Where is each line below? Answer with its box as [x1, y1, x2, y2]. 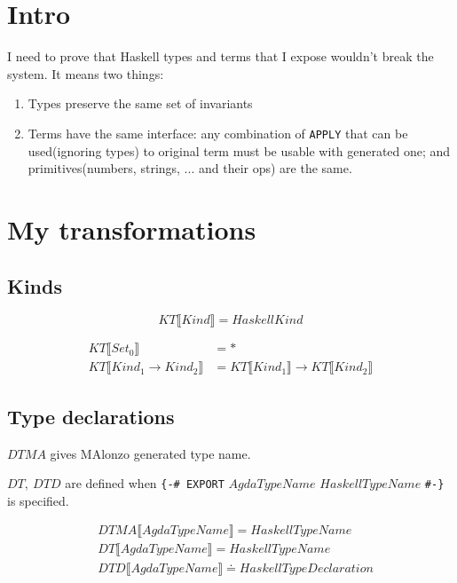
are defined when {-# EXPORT [65, 474, 225, 492]
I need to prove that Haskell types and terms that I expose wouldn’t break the [7, 47, 434, 66]
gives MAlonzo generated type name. [50, 444, 251, 462]
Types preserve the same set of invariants [28, 94, 253, 113]
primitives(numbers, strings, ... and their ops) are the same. [28, 159, 352, 177]
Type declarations [7, 402, 175, 429]
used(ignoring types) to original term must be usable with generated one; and [28, 141, 451, 160]
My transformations [7, 210, 256, 247]
